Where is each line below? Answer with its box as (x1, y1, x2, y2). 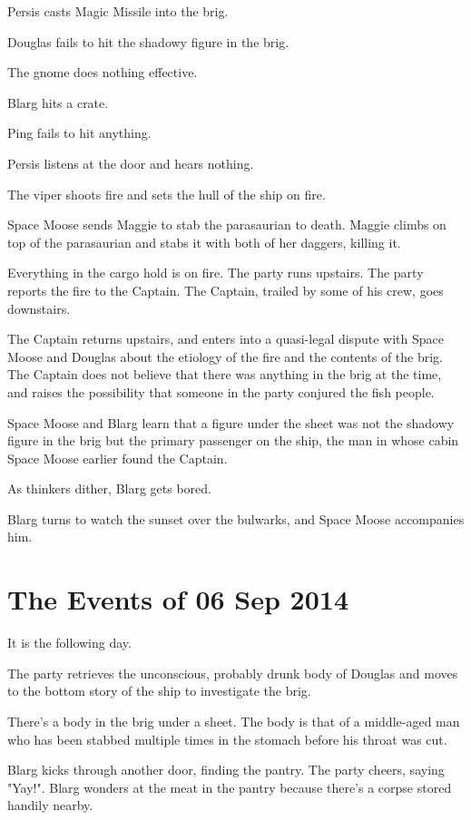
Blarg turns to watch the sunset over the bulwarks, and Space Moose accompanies (7, 509, 465, 528)
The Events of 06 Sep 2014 (7, 581, 348, 618)
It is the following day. (7, 633, 132, 652)
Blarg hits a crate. (7, 93, 109, 112)
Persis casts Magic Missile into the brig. (7, 2, 229, 20)
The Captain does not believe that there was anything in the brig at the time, (7, 365, 442, 384)
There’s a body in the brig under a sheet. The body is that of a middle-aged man (7, 711, 460, 730)
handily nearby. (7, 796, 93, 815)
